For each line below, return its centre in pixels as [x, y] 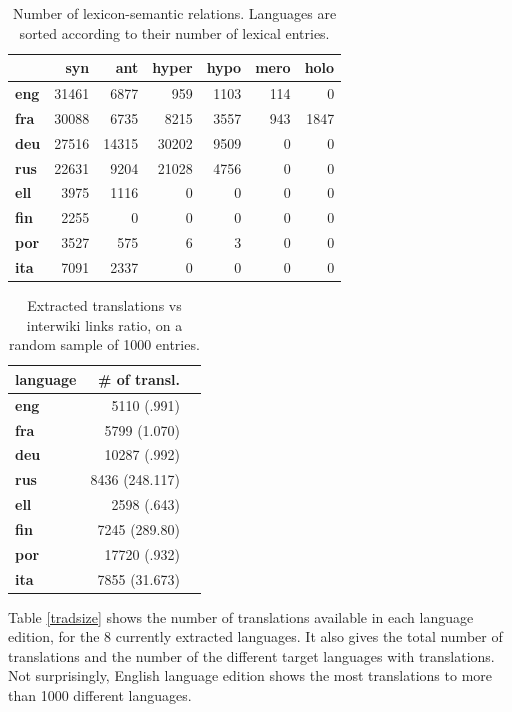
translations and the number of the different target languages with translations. [251, 655]
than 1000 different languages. [100, 695]
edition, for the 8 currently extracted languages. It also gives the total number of [255, 636]
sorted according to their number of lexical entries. [174, 32]
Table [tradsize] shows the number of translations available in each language [241, 616]
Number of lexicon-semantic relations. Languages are [174, 13]
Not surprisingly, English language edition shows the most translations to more [250, 675]
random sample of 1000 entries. [104, 344]
